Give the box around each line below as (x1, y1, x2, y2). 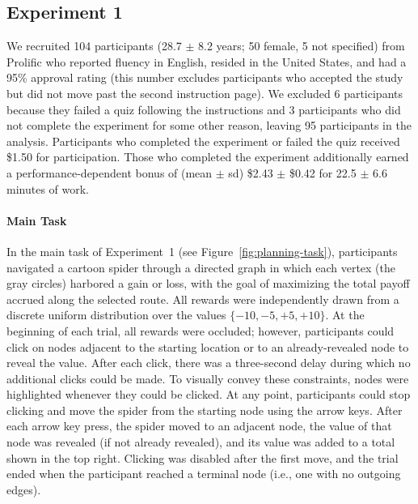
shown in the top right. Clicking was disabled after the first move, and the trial (6, 449, 399, 466)
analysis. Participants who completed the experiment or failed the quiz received (6, 132, 400, 149)
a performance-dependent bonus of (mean (6, 164, 213, 181)
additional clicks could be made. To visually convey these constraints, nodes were (6, 369, 409, 387)
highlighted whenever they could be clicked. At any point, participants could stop (6, 386, 411, 403)
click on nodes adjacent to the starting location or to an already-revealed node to (6, 338, 409, 355)
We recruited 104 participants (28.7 (6, 37, 182, 54)
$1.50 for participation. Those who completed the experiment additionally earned (6, 148, 409, 165)
